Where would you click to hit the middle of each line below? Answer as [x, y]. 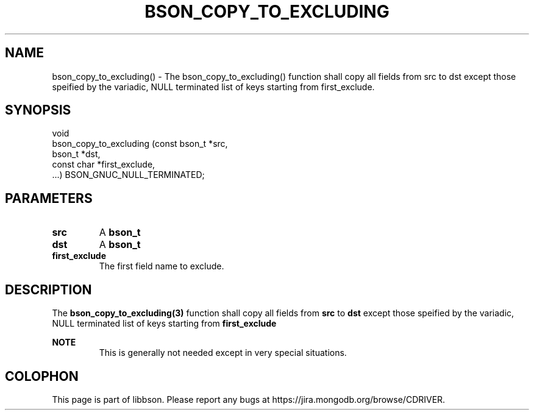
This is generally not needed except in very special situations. [223, 353]
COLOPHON [42, 376]
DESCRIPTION [48, 289]
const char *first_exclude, [104, 165]
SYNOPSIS [38, 110]
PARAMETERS [49, 198]
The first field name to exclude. [162, 266]
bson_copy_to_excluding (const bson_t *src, [140, 144]
